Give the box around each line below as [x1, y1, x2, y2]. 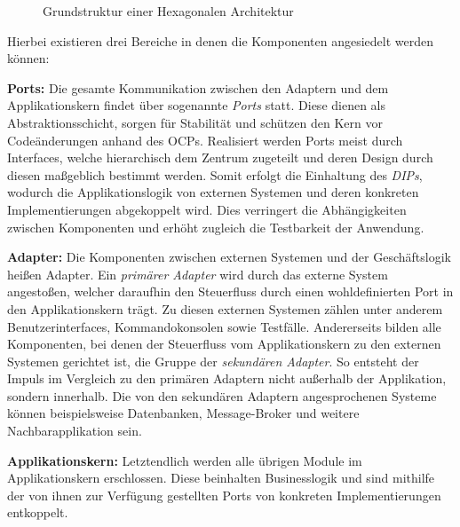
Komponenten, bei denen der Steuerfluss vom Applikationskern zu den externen [7, 334, 441, 353]
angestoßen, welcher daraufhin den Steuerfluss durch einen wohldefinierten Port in [7, 282, 454, 301]
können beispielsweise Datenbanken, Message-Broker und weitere [7, 404, 360, 422]
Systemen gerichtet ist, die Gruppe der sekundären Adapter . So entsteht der [7, 351, 419, 370]
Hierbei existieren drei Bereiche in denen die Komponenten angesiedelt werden [7, 31, 434, 50]
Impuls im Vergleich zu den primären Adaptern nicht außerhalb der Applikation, [7, 369, 447, 388]
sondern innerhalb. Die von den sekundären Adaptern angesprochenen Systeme [7, 386, 437, 405]
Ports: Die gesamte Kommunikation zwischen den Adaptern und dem [7, 78, 389, 97]
